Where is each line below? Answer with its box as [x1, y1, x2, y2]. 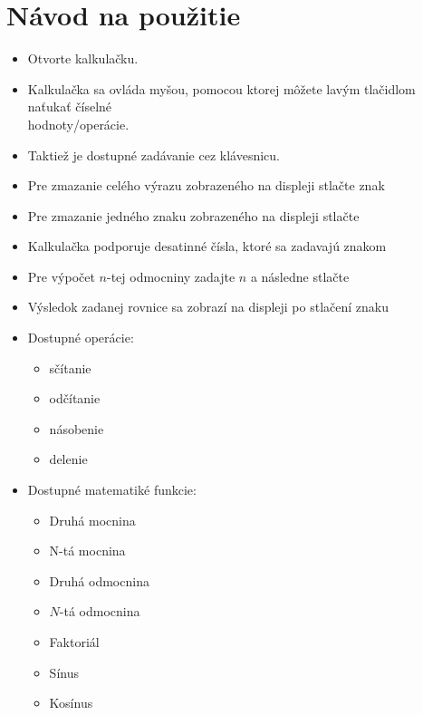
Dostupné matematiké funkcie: [27, 480, 197, 499]
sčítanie [49, 358, 91, 377]
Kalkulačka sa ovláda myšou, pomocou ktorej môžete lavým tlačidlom [27, 79, 416, 98]
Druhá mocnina [49, 510, 136, 529]
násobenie [49, 419, 104, 438]
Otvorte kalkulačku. [27, 49, 139, 68]
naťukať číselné [27, 97, 112, 116]
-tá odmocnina [59, 602, 140, 621]
